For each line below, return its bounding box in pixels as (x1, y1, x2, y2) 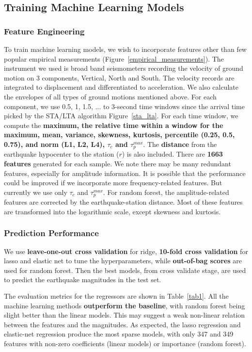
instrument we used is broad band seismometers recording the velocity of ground (4, 63, 243, 73)
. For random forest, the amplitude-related (103, 187, 229, 197)
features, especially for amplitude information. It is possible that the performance (4, 168, 246, 178)
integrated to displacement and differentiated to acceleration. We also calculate (4, 82, 239, 92)
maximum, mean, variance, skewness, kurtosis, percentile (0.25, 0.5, (4, 129, 235, 140)
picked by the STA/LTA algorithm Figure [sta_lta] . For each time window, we (4, 111, 238, 121)
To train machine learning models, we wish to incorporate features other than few (4, 44, 247, 54)
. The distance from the (143, 139, 217, 149)
